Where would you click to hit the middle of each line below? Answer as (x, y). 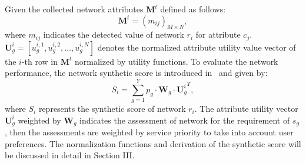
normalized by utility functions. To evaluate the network (177, 61)
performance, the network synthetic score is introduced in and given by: (136, 73)
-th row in (40, 61)
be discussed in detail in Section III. (70, 155)
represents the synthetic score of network (112, 109)
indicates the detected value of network (114, 34)
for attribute (218, 34)
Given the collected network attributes (74, 9)
